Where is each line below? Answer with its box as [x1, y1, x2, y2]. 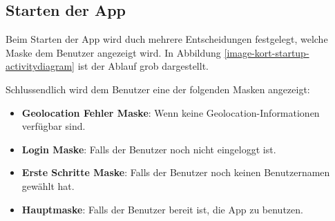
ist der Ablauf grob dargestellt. [77, 59, 209, 73]
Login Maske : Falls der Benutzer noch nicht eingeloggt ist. [21, 142, 276, 156]
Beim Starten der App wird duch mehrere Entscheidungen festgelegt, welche [6, 32, 328, 46]
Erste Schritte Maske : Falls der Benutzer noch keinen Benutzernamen [21, 165, 330, 180]
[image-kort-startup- [224, 45, 309, 59]
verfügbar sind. [21, 119, 86, 133]
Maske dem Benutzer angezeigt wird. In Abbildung [6, 45, 221, 59]
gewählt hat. [21, 178, 75, 193]
